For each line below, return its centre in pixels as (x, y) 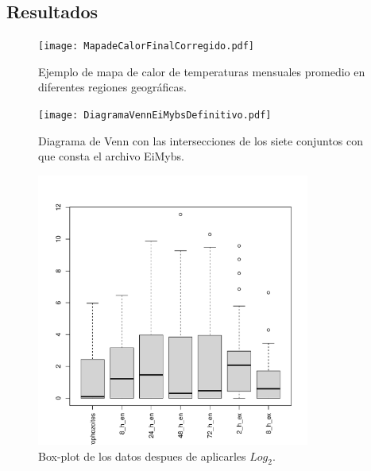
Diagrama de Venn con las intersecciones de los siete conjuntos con (201, 140)
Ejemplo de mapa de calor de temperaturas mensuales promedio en (202, 71)
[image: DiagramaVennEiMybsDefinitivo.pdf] (155, 116)
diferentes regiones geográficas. (112, 87)
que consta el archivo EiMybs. (111, 156)
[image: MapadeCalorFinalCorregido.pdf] (147, 46)
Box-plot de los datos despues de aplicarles (142, 456)
